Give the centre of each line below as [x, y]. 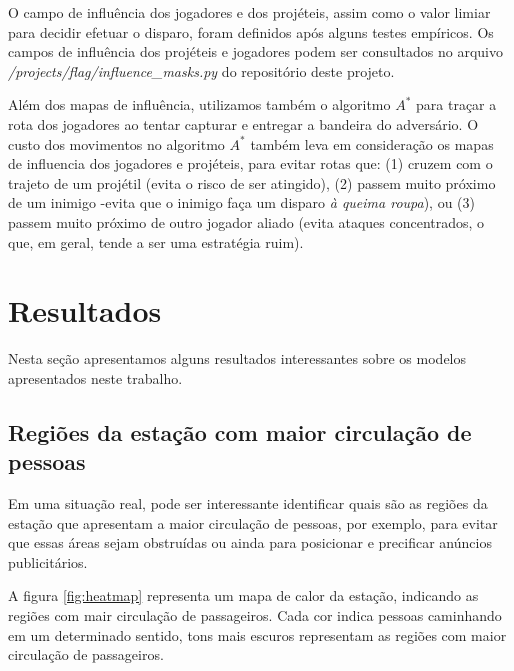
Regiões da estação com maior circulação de [240, 431]
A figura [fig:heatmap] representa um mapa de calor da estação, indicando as [243, 595]
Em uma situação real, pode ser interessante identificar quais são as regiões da [248, 503]
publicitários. [48, 561]
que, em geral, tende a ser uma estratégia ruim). [156, 241]
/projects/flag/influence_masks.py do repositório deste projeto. [201, 70]
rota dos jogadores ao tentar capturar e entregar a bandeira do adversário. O [243, 123]
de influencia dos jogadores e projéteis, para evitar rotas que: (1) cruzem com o [250, 163]
